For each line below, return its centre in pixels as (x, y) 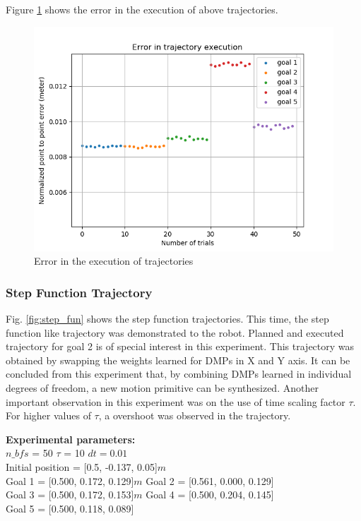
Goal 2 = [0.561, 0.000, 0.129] (210, 480)
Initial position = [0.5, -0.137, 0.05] (82, 466)
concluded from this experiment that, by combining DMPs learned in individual (179, 374)
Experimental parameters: (71, 439)
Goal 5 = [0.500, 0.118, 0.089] (70, 508)
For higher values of (48, 415)
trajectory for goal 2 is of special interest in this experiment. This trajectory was (180, 346)
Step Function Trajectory (79, 292)
